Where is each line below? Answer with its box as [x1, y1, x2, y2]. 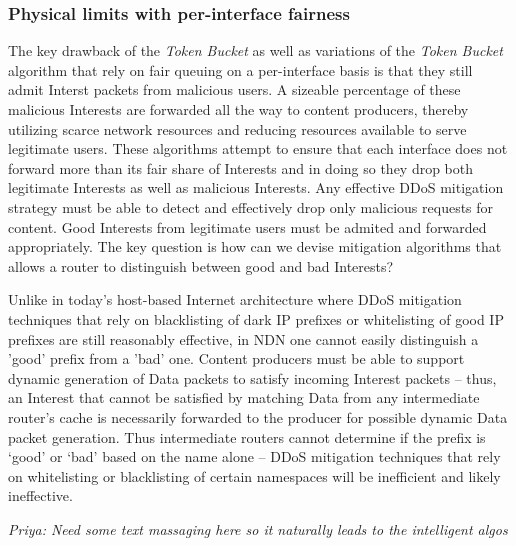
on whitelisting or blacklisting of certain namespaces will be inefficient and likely [8, 465, 501, 486]
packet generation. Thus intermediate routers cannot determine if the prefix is [8, 426, 486, 447]
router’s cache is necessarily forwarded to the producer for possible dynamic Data [8, 406, 508, 427]
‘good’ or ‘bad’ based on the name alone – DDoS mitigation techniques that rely [8, 446, 501, 467]
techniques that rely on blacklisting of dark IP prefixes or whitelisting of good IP [8, 308, 504, 329]
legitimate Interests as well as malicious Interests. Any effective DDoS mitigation [8, 177, 504, 198]
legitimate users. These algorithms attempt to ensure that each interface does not [8, 138, 508, 159]
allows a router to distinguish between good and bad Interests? [8, 255, 394, 276]
